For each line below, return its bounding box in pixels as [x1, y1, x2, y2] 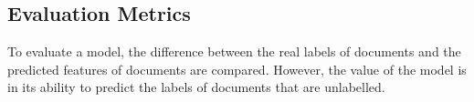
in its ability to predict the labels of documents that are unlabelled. [7, 77, 385, 97]
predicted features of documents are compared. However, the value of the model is [7, 59, 467, 78]
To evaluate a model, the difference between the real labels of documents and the [7, 42, 461, 61]
